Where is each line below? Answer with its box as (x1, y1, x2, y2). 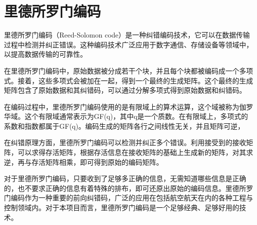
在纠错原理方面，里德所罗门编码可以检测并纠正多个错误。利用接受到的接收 (4, 137, 246, 148)
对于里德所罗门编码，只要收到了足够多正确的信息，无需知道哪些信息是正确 (4, 173, 246, 184)
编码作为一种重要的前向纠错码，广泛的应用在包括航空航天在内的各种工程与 (10, 192, 253, 203)
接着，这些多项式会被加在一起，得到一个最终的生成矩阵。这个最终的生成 (17, 75, 253, 85)
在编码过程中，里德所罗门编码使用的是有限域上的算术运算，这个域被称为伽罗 (4, 101, 253, 112)
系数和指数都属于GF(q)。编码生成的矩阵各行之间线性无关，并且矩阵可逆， (4, 120, 245, 131)
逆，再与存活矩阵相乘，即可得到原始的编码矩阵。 (4, 156, 163, 167)
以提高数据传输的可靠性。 (4, 49, 87, 59)
